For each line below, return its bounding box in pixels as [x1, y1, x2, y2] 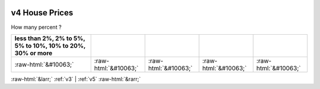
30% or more [14, 49, 53, 57]
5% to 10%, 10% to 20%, [14, 41, 86, 50]
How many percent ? [11, 24, 62, 31]
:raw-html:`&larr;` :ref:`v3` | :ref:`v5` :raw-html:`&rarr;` [11, 75, 141, 83]
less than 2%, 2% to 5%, [14, 34, 85, 42]
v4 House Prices [11, 8, 73, 18]
